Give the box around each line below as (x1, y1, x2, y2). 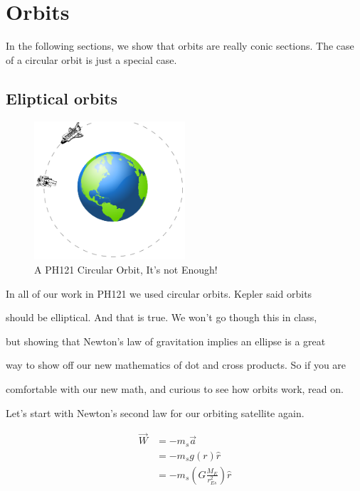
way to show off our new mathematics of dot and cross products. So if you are (6, 357, 346, 372)
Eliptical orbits (6, 87, 118, 109)
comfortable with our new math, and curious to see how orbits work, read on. (6, 382, 344, 396)
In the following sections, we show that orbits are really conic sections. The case (6, 38, 354, 53)
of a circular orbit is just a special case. (6, 52, 177, 67)
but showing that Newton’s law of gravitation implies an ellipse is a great (6, 333, 326, 348)
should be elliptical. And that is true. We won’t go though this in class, (6, 310, 317, 325)
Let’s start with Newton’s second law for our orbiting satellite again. (6, 405, 305, 420)
